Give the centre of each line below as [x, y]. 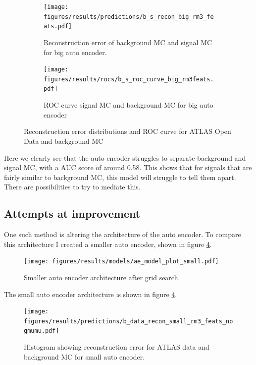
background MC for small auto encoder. [84, 356]
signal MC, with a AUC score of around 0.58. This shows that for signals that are [128, 167]
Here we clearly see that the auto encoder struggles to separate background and [125, 157]
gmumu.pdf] [42, 331]
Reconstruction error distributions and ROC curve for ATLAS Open [128, 131]
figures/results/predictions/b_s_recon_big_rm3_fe [129, 17]
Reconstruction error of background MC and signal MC [128, 42]
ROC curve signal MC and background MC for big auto [128, 105]
